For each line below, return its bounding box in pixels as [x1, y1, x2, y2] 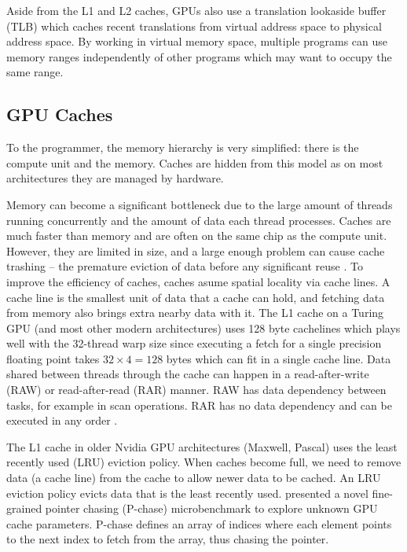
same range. [6, 64, 64, 80]
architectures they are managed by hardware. [6, 170, 224, 186]
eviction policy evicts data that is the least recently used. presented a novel [6, 484, 368, 501]
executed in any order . [6, 412, 118, 429]
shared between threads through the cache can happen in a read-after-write [6, 366, 369, 382]
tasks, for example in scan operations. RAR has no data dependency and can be [6, 396, 392, 413]
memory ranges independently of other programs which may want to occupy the [6, 48, 392, 64]
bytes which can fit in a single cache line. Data [166, 350, 391, 366]
